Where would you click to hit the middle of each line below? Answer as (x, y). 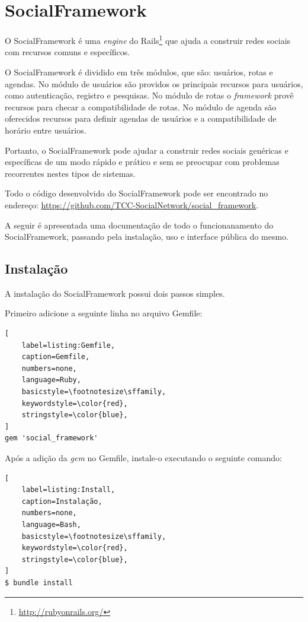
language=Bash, (51, 524)
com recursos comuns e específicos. (68, 52)
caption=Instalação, (62, 501)
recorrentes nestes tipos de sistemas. (70, 173)
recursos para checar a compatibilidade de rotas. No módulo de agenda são (141, 107)
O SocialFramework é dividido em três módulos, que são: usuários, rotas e (139, 72)
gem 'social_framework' (52, 438)
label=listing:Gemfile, (68, 345)
